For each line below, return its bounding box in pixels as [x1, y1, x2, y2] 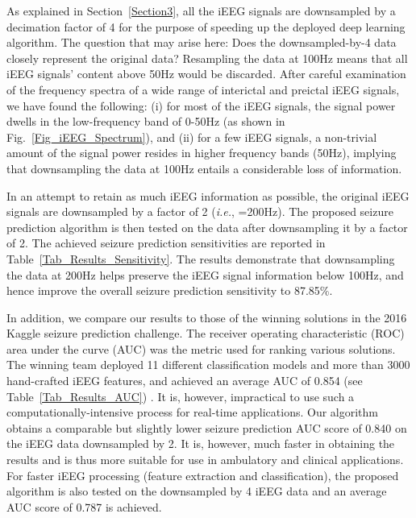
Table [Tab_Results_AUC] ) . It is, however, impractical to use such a [6, 387, 355, 404]
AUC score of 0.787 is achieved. [6, 498, 162, 515]
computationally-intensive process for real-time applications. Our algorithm [6, 404, 378, 421]
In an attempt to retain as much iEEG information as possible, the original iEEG [6, 187, 410, 204]
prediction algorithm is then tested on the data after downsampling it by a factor [6, 218, 408, 235]
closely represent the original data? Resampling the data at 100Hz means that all [6, 49, 408, 66]
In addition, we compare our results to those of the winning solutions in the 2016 [6, 309, 407, 325]
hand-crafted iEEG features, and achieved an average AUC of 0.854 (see [6, 372, 363, 389]
